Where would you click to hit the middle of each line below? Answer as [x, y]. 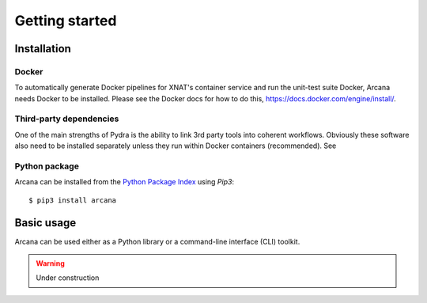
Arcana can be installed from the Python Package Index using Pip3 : [125, 182]
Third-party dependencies [67, 119]
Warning [50, 263]
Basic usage [45, 223]
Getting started [66, 21]
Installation [43, 49]
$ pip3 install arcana [73, 200]
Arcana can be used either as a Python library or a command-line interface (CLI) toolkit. [157, 241]
